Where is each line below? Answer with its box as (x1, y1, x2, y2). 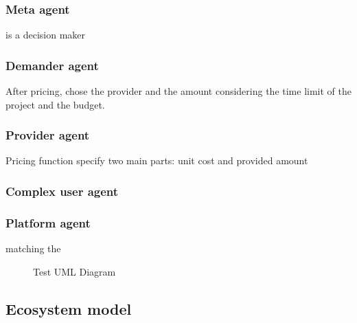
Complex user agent (5, 182, 119, 199)
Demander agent (5, 56, 99, 74)
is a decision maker (5, 27, 86, 42)
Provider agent (5, 126, 90, 144)
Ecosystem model (5, 298, 132, 319)
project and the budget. (5, 97, 105, 111)
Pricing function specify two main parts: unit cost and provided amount (5, 153, 308, 168)
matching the (5, 241, 61, 256)
